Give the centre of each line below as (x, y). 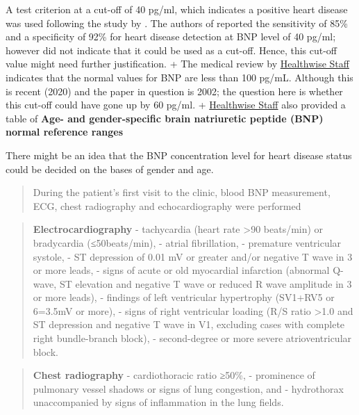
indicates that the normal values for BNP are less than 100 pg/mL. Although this (179, 77)
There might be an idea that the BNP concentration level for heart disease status (179, 155)
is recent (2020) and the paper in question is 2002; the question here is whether (174, 91)
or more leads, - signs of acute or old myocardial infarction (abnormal (181, 270)
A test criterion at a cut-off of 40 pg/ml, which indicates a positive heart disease (177, 9)
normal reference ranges (65, 132)
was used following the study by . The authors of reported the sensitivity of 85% (177, 23)
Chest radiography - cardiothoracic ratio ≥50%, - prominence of (174, 375)
